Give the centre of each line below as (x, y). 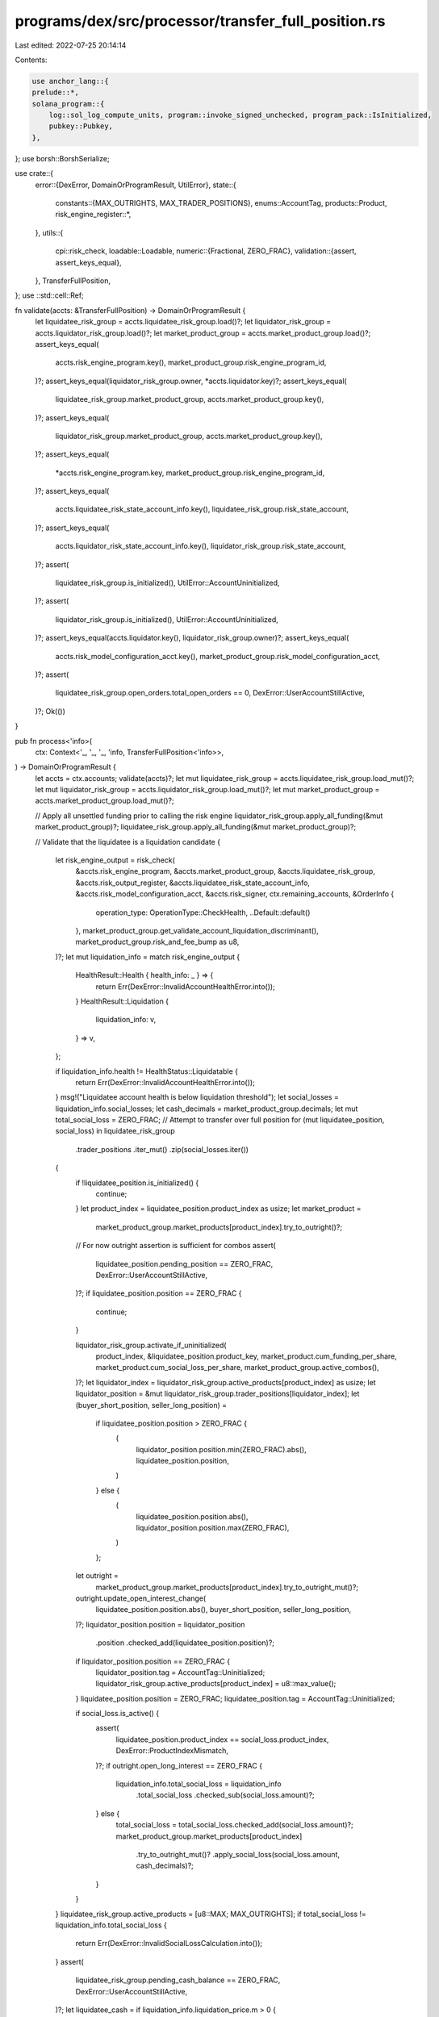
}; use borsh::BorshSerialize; (62, 158)
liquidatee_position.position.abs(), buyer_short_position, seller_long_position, (224, 1610)
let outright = (97, 1576)
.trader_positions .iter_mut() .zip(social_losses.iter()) (162, 1149)
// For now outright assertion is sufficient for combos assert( (176, 1246)
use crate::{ (34, 173)
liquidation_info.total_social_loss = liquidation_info (199, 1784)
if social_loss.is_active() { (117, 1714)
